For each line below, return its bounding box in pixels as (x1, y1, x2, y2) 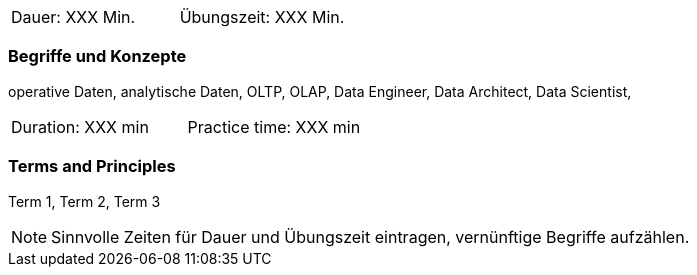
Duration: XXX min (11, 116, 149, 137)
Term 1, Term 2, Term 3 (8, 192, 161, 210)
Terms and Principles (8, 156, 176, 177)
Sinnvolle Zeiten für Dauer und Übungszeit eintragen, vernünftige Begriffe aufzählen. (51, 226, 690, 247)
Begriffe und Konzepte (8, 46, 187, 67)
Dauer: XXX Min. (11, 7, 136, 27)
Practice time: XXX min (187, 116, 361, 137)
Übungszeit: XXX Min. (179, 7, 345, 27)
